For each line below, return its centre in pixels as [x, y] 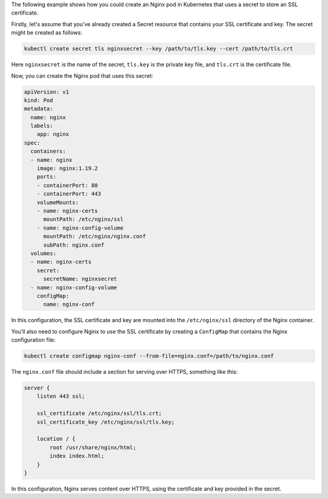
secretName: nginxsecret [80, 279]
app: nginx [53, 134]
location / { [56, 439]
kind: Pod [39, 100]
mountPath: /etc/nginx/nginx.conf [94, 236]
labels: [42, 126]
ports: [46, 177]
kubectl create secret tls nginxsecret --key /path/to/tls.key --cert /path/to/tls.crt [159, 49]
